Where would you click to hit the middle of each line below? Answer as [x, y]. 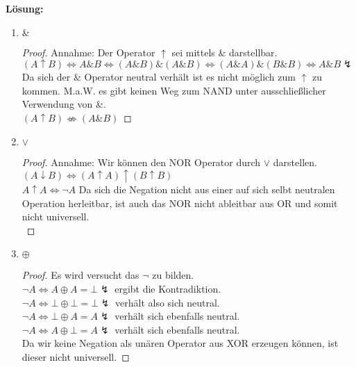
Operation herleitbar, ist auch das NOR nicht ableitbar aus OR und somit [180, 203]
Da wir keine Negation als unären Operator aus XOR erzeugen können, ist [180, 343]
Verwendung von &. [64, 104]
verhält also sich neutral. [168, 302]
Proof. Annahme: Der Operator [88, 52]
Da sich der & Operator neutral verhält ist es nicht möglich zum [159, 77]
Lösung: [25, 8]
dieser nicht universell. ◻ [76, 357]
